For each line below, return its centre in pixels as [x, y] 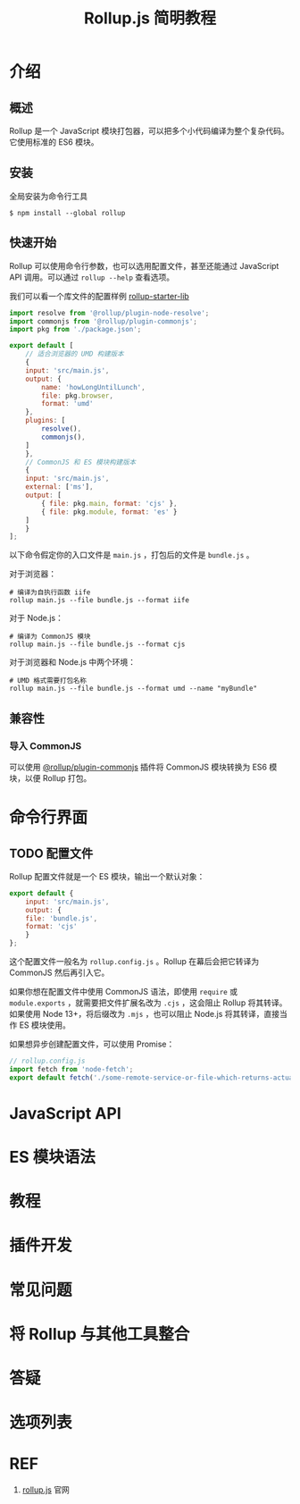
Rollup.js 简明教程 [150, 18]
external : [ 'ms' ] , [59, 487]
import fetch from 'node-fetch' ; [71, 1069]
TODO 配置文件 [51, 853]
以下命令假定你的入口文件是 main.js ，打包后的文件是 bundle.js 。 [132, 555]
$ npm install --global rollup [67, 213]
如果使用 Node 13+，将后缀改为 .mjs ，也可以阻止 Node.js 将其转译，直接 [145, 1014]
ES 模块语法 [52, 1157]
